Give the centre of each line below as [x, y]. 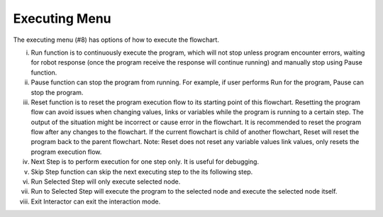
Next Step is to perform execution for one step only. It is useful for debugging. [145, 162]
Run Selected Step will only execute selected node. [106, 182]
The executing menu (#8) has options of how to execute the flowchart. [116, 40]
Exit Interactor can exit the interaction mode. [96, 201]
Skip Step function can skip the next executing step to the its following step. [142, 172]
